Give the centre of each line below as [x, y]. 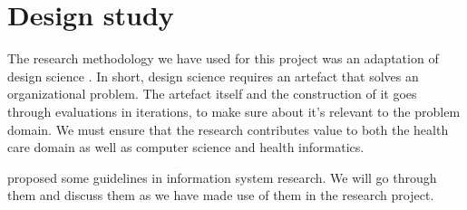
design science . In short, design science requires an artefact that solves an [213, 76]
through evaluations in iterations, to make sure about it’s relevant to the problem [234, 111]
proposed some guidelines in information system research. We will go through [222, 177]
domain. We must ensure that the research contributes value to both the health [228, 129]
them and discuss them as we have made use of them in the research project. [221, 195]
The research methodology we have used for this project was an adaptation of [223, 58]
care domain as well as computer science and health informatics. [186, 147]
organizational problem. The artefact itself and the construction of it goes [212, 94]
